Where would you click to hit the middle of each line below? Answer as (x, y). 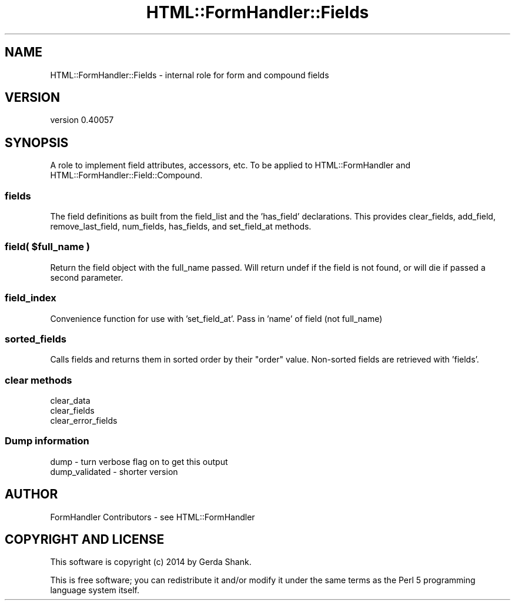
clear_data (70, 401)
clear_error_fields (84, 421)
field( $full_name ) (47, 247)
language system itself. (95, 590)
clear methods (39, 380)
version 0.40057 (82, 120)
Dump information (47, 441)
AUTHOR (31, 494)
